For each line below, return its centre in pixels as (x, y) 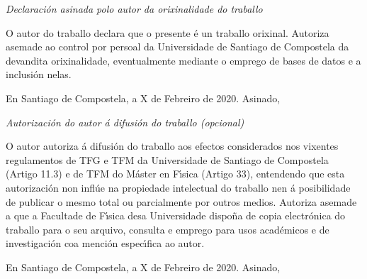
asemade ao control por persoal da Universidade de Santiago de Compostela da (177, 46)
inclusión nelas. (39, 74)
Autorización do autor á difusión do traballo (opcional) (125, 122)
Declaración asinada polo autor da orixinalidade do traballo (134, 9)
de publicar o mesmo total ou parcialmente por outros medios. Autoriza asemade (181, 201)
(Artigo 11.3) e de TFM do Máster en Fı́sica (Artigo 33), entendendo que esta (175, 174)
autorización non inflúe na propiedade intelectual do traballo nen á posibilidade (178, 187)
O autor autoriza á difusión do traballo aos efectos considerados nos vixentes (172, 146)
